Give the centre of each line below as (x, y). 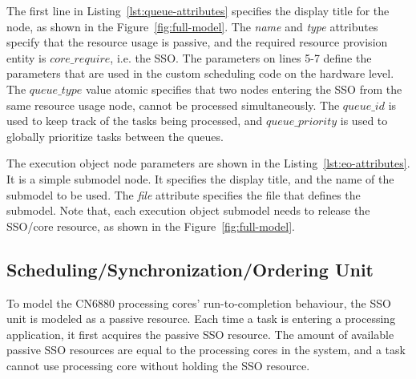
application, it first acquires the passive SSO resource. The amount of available (200, 334)
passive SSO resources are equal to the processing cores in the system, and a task (206, 350)
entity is (26, 57)
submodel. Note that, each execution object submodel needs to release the (188, 210)
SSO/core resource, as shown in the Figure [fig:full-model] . (151, 226)
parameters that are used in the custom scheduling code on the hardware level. (200, 73)
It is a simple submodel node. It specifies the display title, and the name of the (200, 178)
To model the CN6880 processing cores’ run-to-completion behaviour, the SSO (199, 302)
